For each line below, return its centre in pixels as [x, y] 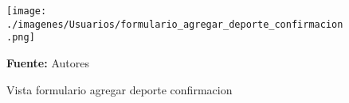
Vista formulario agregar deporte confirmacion [120, 89]
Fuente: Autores [48, 62]
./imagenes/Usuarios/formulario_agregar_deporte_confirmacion [175, 24]
